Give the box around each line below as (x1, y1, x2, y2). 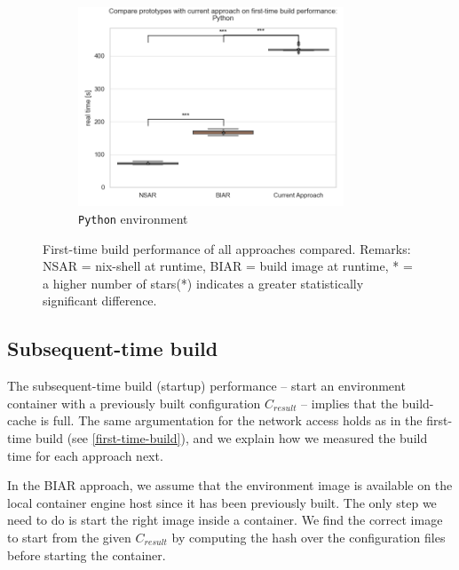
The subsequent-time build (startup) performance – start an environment (7, 376, 406, 395)
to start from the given (7, 528, 131, 547)
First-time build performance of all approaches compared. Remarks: (43, 239, 411, 257)
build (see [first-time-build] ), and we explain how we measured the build (35, 429, 428, 447)
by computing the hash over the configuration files (171, 528, 446, 547)
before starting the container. (7, 545, 166, 564)
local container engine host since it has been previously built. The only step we (7, 493, 437, 511)
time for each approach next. (7, 446, 163, 464)
